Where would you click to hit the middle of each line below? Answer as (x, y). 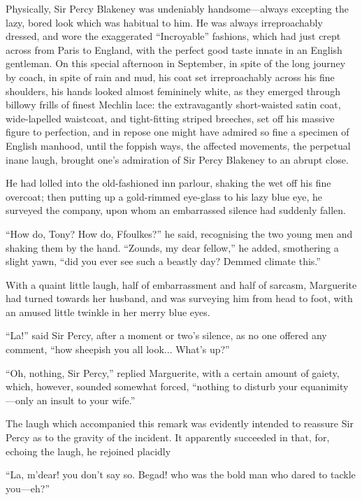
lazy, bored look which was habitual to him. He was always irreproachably (164, 22)
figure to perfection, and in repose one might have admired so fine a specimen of (178, 132)
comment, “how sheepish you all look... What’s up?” (118, 349)
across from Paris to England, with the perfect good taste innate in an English (174, 49)
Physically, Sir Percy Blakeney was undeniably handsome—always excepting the (177, 8)
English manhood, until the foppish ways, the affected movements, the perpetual (178, 145)
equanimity (325, 386)
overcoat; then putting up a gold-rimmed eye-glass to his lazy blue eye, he (164, 196)
